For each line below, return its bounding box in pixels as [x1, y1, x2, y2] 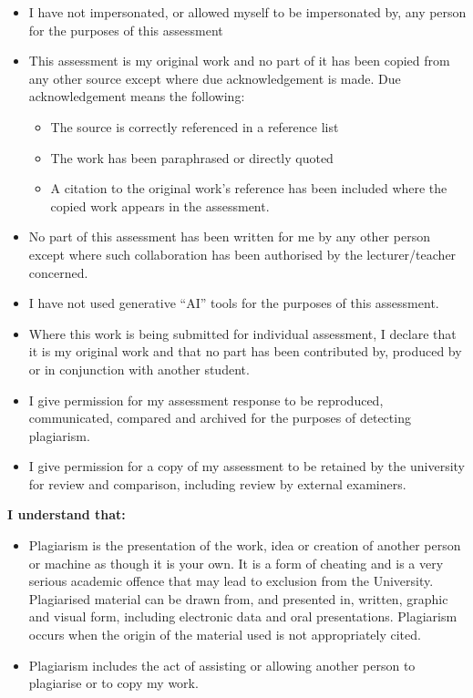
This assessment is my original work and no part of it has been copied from [28, 51, 450, 70]
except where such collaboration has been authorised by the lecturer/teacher [28, 244, 457, 263]
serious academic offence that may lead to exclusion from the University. [28, 571, 434, 590]
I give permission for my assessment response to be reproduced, [28, 390, 384, 409]
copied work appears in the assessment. [50, 196, 270, 215]
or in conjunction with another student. [28, 359, 250, 378]
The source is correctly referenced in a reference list [50, 117, 339, 136]
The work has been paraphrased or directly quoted [50, 148, 334, 167]
